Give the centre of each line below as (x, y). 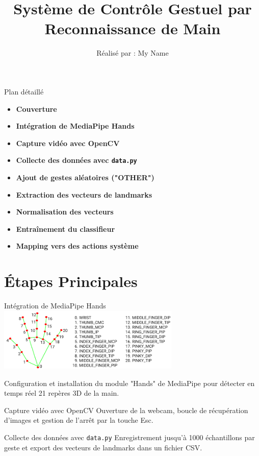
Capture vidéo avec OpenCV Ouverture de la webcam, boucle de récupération (126, 410)
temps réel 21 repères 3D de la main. (62, 393)
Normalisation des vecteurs (65, 212)
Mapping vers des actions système (77, 246)
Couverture (36, 109)
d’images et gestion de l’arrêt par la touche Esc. (79, 420)
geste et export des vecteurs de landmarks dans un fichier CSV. (103, 447)
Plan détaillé (24, 91)
